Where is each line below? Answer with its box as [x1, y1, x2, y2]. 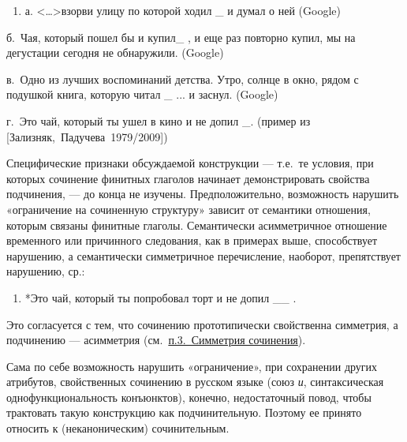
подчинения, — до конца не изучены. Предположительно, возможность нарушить [6, 185, 399, 202]
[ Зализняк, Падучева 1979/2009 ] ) [6, 128, 168, 144]
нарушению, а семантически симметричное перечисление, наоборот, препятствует [6, 247, 401, 264]
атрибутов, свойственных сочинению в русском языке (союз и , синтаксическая [6, 373, 384, 390]
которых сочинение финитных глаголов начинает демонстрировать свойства [6, 170, 370, 186]
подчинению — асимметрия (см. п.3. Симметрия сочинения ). [6, 331, 306, 348]
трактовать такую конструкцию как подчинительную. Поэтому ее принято [6, 404, 362, 421]
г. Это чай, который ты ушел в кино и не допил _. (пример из [6, 112, 311, 129]
